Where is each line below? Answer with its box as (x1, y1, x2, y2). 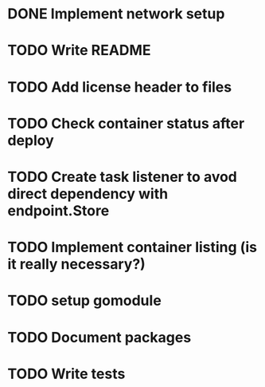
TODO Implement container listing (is (7, 239, 258, 256)
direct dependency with (7, 184, 169, 203)
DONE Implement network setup (7, 5, 225, 23)
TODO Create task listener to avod (7, 168, 238, 186)
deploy (7, 131, 55, 149)
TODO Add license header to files (7, 77, 232, 96)
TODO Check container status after (7, 114, 245, 132)
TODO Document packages (7, 328, 192, 346)
